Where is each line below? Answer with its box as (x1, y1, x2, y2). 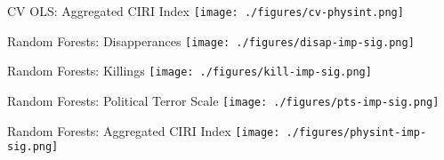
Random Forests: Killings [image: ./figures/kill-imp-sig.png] (7, 61, 372, 80)
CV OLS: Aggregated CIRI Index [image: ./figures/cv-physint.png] (7, 2, 404, 20)
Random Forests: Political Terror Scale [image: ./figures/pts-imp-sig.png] (7, 91, 440, 109)
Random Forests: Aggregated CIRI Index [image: (7, 121, 280, 140)
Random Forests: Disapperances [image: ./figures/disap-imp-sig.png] (7, 31, 415, 50)
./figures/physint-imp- (286, 125, 427, 139)
